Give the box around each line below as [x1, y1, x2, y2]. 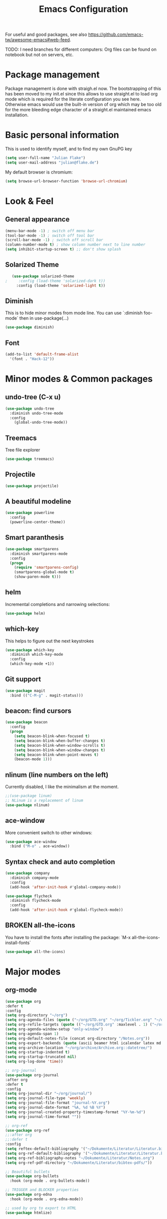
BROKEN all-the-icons [5, 921, 76, 930]
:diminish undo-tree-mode [9, 411, 64, 416]
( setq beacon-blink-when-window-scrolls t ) [14, 743, 106, 748]
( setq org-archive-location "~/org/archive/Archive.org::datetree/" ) [5, 1045, 153, 1050]
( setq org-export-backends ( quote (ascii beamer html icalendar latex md [5, 1041, 162, 1045]
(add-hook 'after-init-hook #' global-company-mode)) [9, 884, 121, 889]
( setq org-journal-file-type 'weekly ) [5, 1096, 85, 1101]
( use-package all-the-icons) [5, 949, 66, 954]
